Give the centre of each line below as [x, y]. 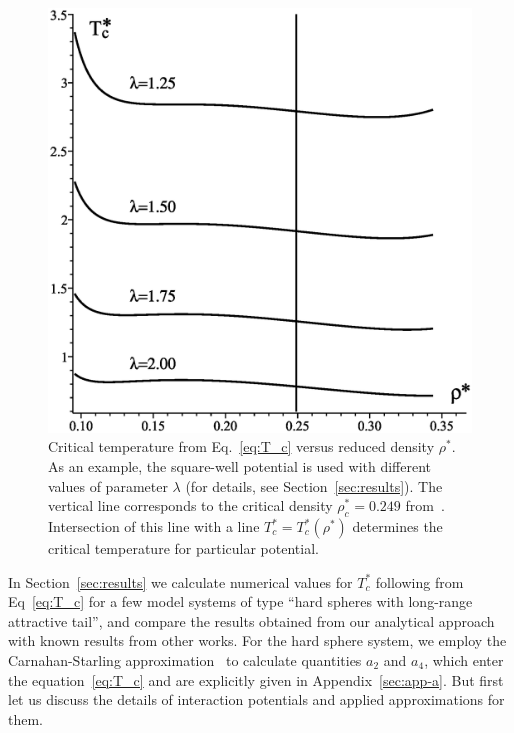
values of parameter [108, 485]
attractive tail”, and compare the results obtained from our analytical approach [251, 620]
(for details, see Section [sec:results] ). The [314, 485]
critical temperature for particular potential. [183, 548]
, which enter [464, 659]
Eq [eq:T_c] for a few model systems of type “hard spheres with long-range [240, 601]
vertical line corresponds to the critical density [190, 505]
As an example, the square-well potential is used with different [240, 466]
